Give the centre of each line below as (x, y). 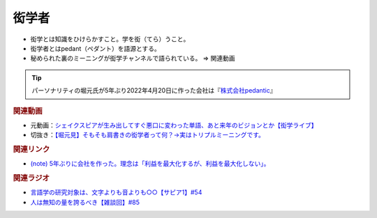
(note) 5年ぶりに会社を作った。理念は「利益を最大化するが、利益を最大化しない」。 (150, 164)
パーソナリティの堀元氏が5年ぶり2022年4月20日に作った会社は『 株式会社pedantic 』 (154, 91)
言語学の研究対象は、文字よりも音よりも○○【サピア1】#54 (116, 192)
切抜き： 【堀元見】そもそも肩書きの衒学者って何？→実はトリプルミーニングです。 (147, 135)
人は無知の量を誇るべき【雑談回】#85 (85, 202)
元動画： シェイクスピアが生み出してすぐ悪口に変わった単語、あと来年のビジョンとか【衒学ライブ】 (174, 125)
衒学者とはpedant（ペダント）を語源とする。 (95, 48)
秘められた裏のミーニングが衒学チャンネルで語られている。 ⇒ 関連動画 (133, 59)
